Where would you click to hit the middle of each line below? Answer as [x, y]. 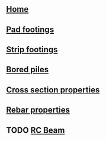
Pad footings [30, 29]
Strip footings [32, 49]
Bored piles [28, 70]
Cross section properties [53, 90]
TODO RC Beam [36, 130]
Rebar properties [38, 110]
